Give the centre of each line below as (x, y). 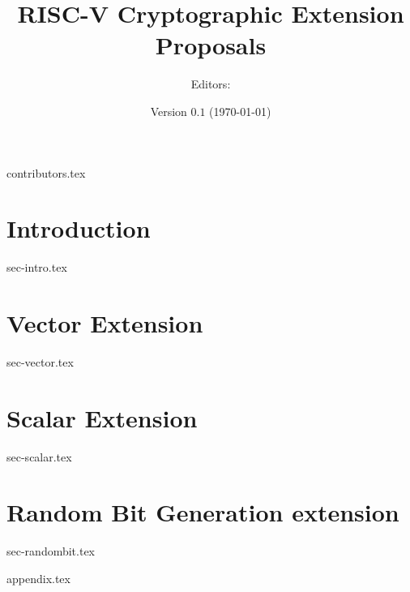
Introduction (79, 228)
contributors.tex (46, 172)
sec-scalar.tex (39, 456)
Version (169, 111)
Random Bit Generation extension (203, 512)
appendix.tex (38, 578)
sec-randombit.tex (51, 551)
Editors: (211, 84)
